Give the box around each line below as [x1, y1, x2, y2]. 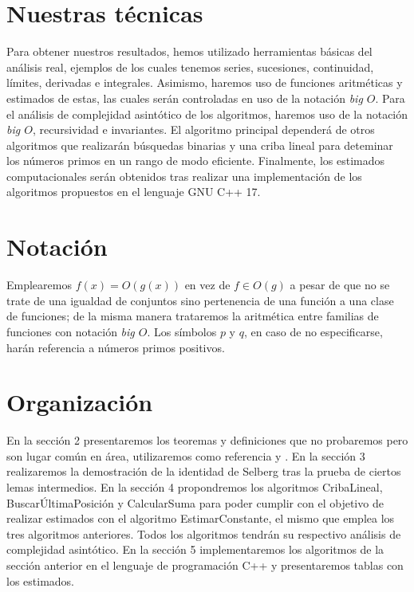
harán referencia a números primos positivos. [6, 339, 225, 355]
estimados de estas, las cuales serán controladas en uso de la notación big [6, 89, 363, 106]
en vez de [184, 276, 231, 293]
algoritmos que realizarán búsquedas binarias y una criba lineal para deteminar [6, 136, 393, 153]
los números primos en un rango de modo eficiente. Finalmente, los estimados [6, 152, 385, 169]
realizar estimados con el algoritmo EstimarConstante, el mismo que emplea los [6, 510, 395, 527]
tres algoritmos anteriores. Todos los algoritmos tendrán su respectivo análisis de [6, 525, 401, 542]
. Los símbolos [147, 323, 217, 339]
